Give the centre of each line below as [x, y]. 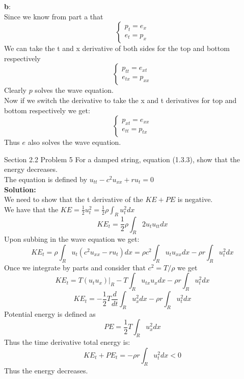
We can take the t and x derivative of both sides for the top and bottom [117, 48]
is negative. [195, 199]
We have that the [31, 209]
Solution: [20, 189]
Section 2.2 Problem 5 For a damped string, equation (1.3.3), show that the [122, 159]
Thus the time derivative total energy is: [67, 342]
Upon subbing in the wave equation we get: [72, 239]
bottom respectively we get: [47, 110]
